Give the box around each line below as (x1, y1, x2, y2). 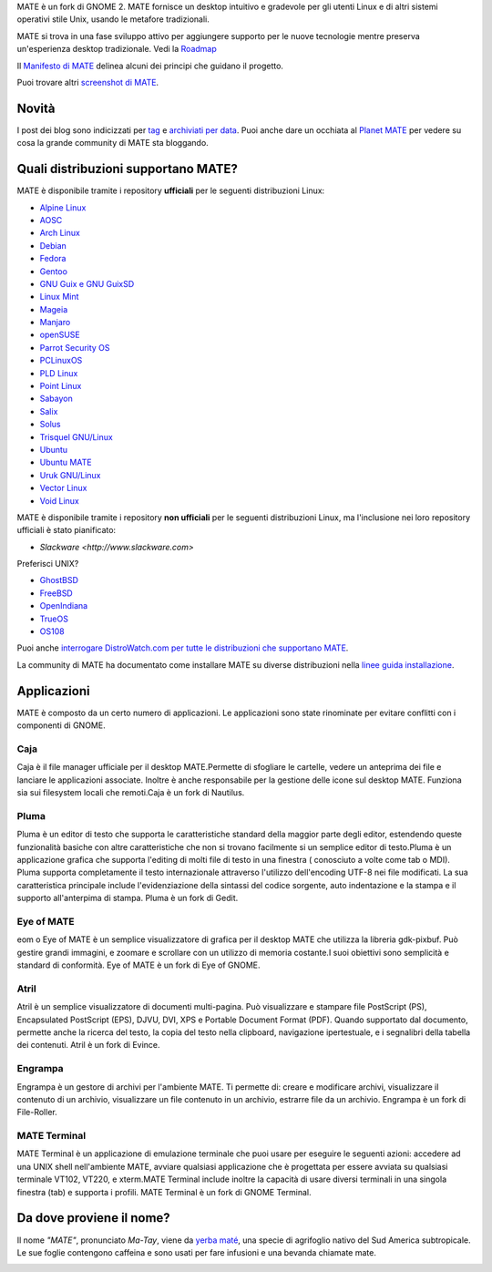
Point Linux (39, 381, 82, 392)
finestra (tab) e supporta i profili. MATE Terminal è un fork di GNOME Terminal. (16, 1186, 312, 1197)
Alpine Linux (39, 201, 87, 213)
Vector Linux (39, 483, 87, 494)
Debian (39, 240, 67, 251)
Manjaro (39, 317, 71, 328)
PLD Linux (39, 367, 78, 378)
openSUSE (39, 329, 81, 341)
